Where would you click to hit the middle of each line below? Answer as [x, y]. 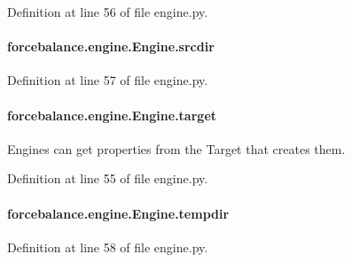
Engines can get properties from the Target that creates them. [176, 148]
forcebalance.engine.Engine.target [112, 115]
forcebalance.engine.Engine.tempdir [118, 213]
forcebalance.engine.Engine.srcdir [111, 46]
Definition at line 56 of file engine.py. [108, 12]
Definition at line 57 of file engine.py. [108, 80]
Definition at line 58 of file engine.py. [108, 247]
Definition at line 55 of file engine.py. [108, 178]
